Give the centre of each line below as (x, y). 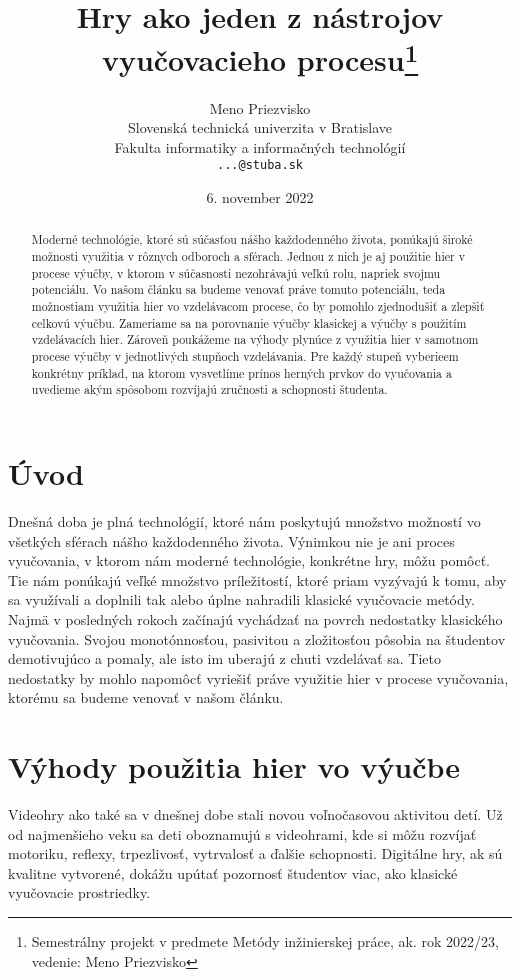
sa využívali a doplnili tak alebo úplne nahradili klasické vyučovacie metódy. (241, 599)
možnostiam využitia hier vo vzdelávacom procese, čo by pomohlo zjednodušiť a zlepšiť (258, 306)
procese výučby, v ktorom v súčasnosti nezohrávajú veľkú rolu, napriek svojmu (236, 272)
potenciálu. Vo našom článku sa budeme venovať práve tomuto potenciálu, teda (238, 289)
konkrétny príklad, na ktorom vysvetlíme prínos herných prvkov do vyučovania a (241, 372)
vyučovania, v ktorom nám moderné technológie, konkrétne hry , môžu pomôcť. (249, 560)
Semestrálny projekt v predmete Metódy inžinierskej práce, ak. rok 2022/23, (265, 941)
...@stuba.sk (260, 165)
